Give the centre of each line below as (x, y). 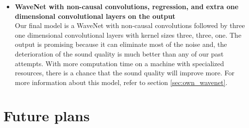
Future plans (47, 115)
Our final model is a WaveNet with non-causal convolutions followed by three (130, 25)
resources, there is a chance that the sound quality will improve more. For (125, 73)
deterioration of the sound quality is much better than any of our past (119, 53)
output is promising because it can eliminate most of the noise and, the (121, 44)
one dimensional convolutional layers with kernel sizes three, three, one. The (128, 35)
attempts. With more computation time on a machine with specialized (119, 63)
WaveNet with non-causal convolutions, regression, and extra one (127, 6)
